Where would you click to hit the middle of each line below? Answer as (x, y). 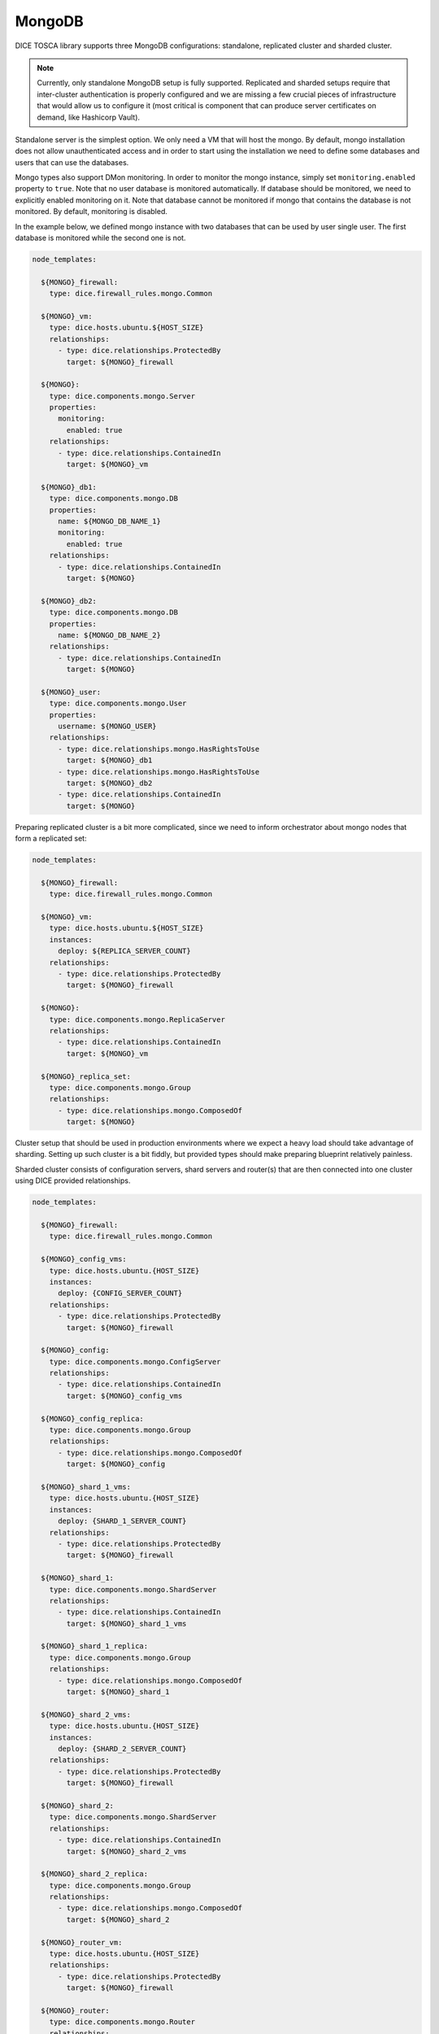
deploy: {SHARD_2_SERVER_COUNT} (122, 1748)
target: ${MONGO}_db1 (109, 760)
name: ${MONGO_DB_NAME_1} (110, 521)
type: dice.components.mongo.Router (122, 2022)
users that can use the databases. (72, 162)
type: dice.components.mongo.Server (122, 396)
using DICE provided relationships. (73, 1181)
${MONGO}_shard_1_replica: (95, 1646)
